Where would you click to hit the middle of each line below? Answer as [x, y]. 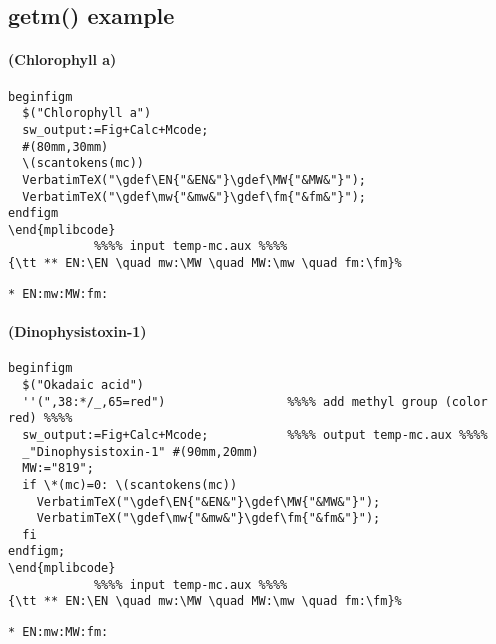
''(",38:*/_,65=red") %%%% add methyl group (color [255, 401]
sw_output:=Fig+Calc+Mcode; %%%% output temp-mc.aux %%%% [255, 434]
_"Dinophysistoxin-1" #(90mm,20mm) [140, 451]
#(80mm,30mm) [65, 146]
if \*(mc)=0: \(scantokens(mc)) [130, 484]
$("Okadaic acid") [83, 384]
